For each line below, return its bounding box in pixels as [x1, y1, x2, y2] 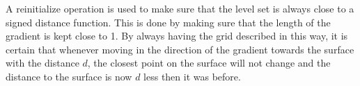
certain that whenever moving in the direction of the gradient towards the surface [6, 42, 354, 56]
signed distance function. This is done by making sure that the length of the [6, 15, 331, 29]
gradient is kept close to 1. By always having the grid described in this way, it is [6, 28, 348, 43]
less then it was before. [143, 69, 241, 83]
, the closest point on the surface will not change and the [87, 55, 331, 70]
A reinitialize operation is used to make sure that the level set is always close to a [6, 1, 354, 15]
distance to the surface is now [6, 69, 132, 83]
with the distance [6, 55, 79, 70]
